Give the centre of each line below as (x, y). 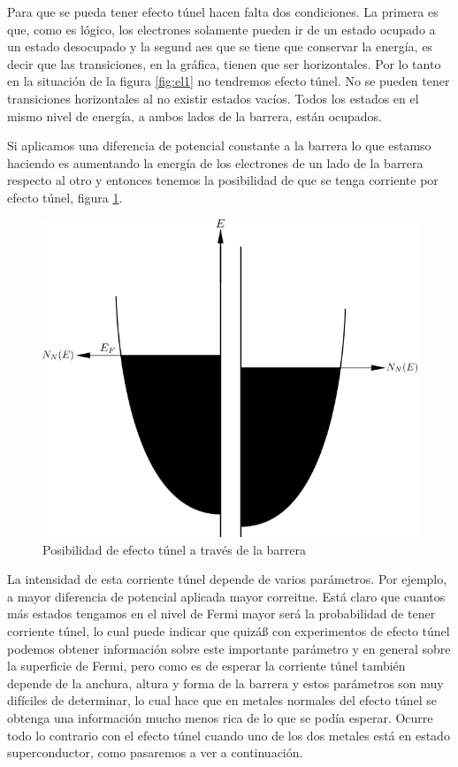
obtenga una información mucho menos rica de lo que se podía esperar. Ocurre (220, 717)
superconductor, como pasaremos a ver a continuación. (155, 752)
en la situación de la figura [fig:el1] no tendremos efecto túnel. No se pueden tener (229, 81)
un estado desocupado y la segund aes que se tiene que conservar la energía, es (220, 46)
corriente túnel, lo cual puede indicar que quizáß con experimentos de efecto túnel (229, 631)
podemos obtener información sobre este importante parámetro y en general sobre (229, 648)
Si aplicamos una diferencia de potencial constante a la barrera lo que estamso (219, 146)
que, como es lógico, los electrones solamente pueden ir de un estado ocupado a (221, 29)
